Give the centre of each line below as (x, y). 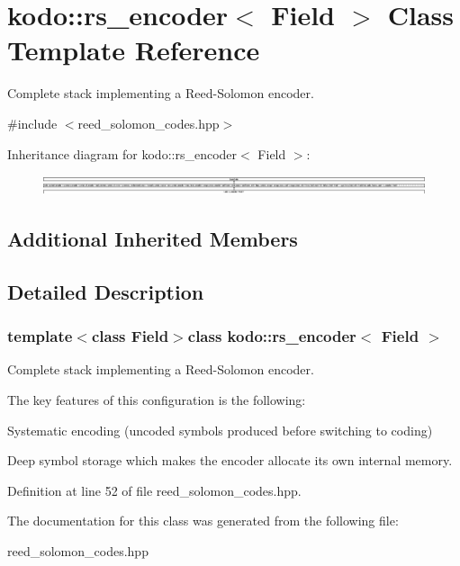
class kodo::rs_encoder (272, 336)
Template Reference (134, 50)
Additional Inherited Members (153, 239)
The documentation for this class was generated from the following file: (203, 521)
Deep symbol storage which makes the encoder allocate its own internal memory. (230, 460)
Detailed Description (106, 291)
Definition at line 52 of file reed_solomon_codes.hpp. (154, 490)
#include (32, 123)
